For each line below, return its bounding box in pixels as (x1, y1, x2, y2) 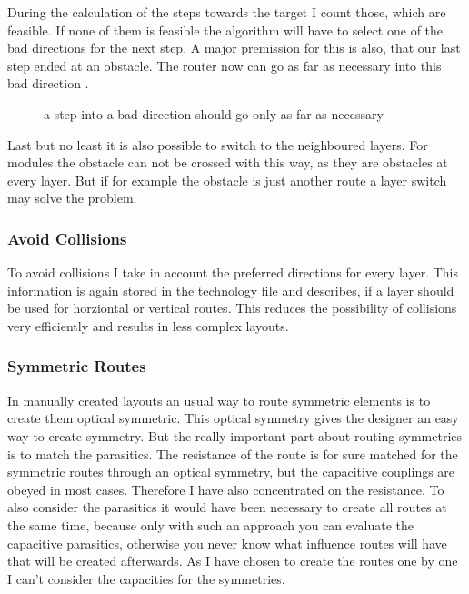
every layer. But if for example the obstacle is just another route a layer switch (7, 170, 447, 189)
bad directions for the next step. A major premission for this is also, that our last (7, 38, 461, 57)
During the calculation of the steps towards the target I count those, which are (7, 3, 446, 21)
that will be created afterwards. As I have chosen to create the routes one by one (7, 551, 458, 570)
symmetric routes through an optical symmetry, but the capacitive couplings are (7, 462, 455, 481)
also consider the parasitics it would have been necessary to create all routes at (7, 498, 447, 517)
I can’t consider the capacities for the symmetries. (7, 569, 285, 588)
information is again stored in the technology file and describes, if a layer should (7, 280, 454, 299)
